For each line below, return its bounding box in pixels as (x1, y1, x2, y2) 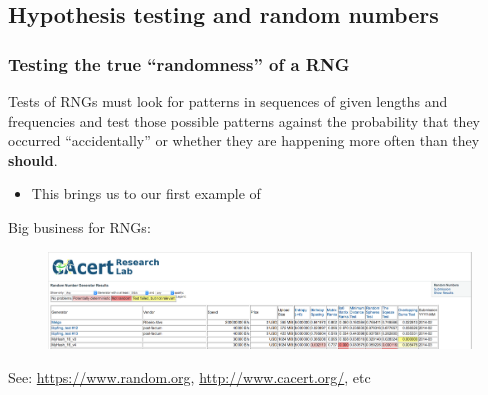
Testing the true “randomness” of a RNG (8, 51, 350, 76)
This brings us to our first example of (31, 183, 261, 204)
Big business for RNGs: (8, 216, 151, 237)
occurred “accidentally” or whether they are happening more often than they (8, 130, 480, 151)
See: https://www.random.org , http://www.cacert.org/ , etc (8, 366, 371, 387)
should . (8, 149, 58, 170)
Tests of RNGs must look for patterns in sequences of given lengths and (8, 91, 448, 111)
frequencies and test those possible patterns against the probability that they (8, 110, 481, 131)
